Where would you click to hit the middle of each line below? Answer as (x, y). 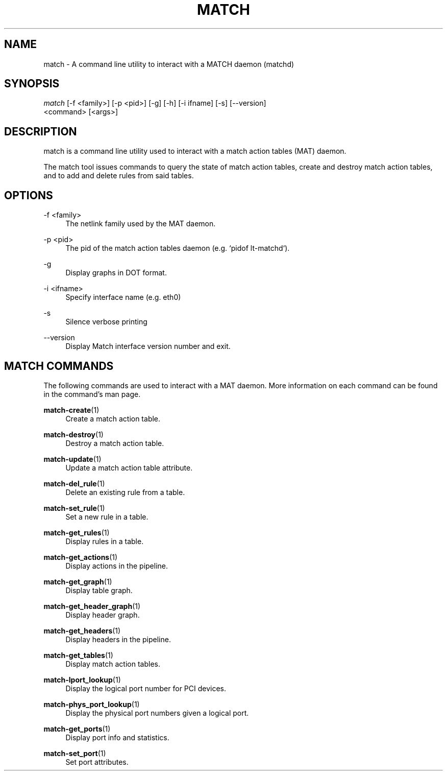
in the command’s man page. (92, 394)
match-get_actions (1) (81, 557)
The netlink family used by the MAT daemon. (141, 224)
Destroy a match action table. (115, 443)
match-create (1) (71, 410)
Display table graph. (99, 590)
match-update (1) (72, 459)
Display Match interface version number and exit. (148, 346)
